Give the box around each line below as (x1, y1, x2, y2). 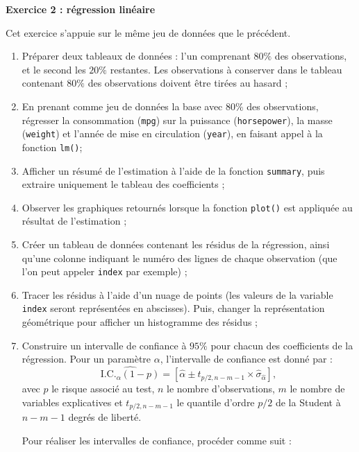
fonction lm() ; (22, 139, 83, 154)
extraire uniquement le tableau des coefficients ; (22, 177, 225, 191)
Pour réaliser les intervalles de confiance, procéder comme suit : (22, 433, 292, 447)
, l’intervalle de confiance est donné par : (160, 351, 333, 366)
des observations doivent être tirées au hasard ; (87, 76, 288, 90)
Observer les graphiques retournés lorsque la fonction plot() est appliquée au (22, 200, 353, 214)
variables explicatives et (22, 394, 123, 409)
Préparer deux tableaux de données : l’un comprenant (22, 49, 251, 63)
